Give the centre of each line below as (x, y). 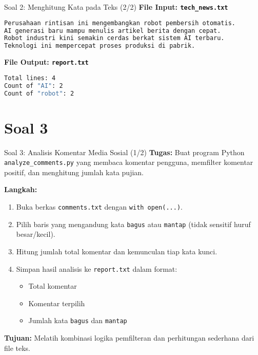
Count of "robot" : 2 (39, 93)
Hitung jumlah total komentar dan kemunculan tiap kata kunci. (117, 251)
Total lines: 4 (30, 78)
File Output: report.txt (46, 62)
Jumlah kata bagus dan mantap (78, 320)
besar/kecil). (36, 234)
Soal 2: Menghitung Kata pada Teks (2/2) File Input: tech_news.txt (116, 7)
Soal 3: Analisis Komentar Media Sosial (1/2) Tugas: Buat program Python (124, 152)
